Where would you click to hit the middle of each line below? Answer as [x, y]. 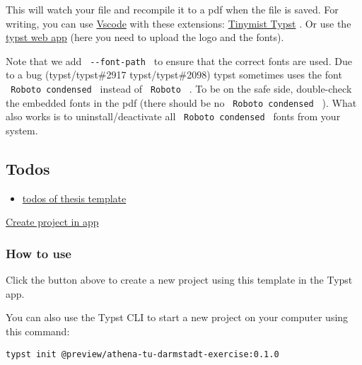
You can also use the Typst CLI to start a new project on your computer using [177, 317]
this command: [38, 331]
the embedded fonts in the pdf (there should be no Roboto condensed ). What [181, 102]
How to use [39, 253]
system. [22, 130]
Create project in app [52, 222]
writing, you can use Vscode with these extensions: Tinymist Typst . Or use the [179, 23]
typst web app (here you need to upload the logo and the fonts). [145, 37]
